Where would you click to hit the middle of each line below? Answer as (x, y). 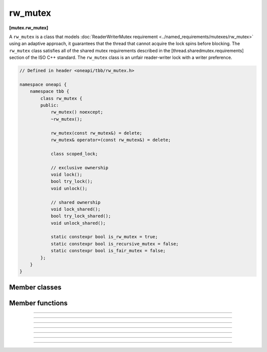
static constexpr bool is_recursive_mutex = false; (115, 244)
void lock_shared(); (76, 209)
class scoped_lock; (74, 154)
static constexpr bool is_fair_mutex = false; (108, 251)
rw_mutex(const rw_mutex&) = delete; (96, 133)
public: (50, 105)
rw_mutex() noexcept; (77, 112)
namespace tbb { (49, 91)
